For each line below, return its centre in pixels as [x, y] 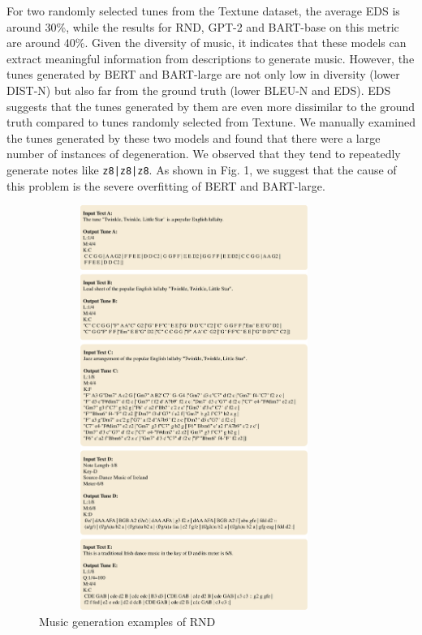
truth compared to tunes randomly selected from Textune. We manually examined [211, 122]
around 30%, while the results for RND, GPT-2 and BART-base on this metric [203, 26]
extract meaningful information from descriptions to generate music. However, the [211, 58]
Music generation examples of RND [127, 621]
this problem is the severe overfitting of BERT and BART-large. [166, 185]
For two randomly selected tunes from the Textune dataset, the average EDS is [203, 11]
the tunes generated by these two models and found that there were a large [194, 137]
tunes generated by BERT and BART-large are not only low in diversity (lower [203, 74]
